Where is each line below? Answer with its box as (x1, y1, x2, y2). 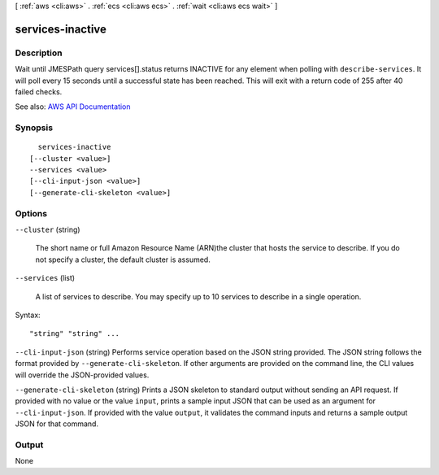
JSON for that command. (15, 419, 99, 429)
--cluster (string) (15, 224, 80, 234)
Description (15, 47, 63, 59)
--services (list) (15, 273, 76, 283)
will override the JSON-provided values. (15, 370, 150, 380)
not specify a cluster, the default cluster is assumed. (35, 255, 211, 264)
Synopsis (15, 122, 53, 133)
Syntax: (15, 310, 41, 320)
